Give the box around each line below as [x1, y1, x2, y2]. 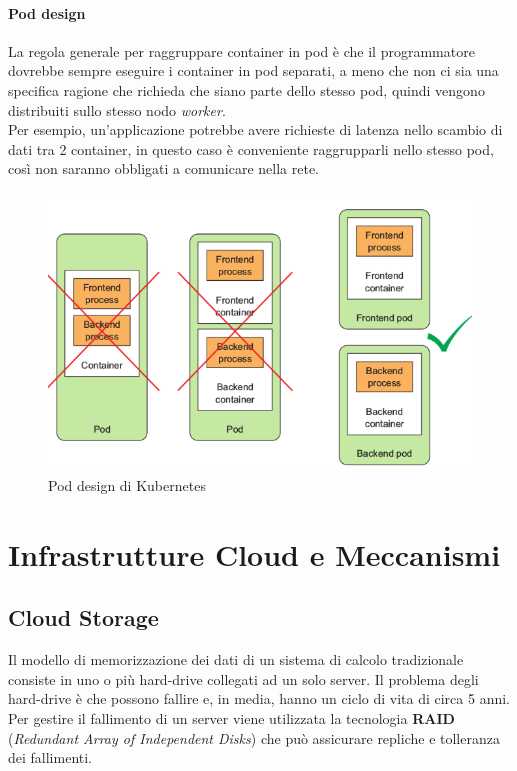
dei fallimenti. [8, 747, 93, 768]
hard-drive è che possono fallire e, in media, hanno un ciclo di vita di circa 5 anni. [8, 688, 510, 709]
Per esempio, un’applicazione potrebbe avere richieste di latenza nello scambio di [8, 119, 503, 140]
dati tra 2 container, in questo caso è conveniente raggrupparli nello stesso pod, [8, 138, 494, 159]
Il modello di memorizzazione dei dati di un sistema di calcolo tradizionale [8, 649, 464, 670]
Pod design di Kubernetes [48, 475, 206, 496]
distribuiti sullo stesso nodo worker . [8, 99, 226, 120]
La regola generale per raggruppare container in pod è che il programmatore [8, 40, 475, 61]
